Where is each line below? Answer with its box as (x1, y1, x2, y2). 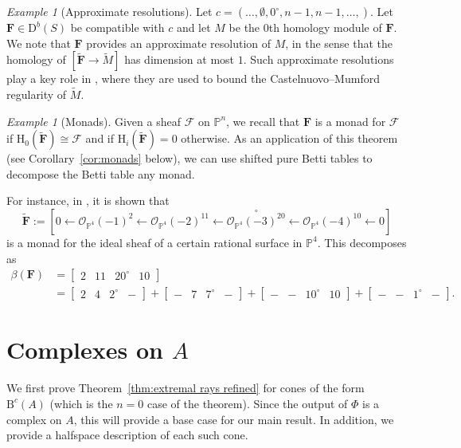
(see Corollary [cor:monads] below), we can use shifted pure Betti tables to (6, 150, 373, 167)
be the (229, 19, 260, 35)
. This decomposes (317, 234, 407, 250)
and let (176, 19, 211, 35)
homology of (6, 51, 66, 68)
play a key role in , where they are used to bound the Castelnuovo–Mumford (6, 70, 380, 87)
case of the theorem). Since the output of (147, 395, 348, 411)
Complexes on (6, 333, 163, 366)
